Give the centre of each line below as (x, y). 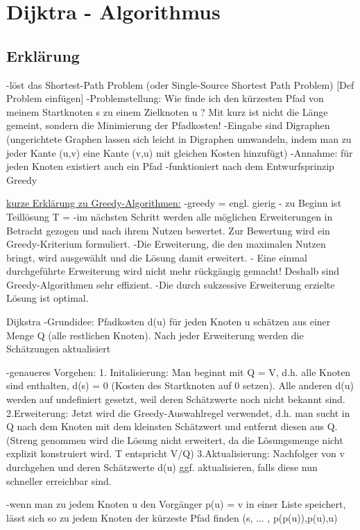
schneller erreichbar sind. (59, 480)
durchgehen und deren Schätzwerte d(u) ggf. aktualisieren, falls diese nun (162, 467)
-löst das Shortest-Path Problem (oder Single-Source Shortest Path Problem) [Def (180, 84)
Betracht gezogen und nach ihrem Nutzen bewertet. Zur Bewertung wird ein (168, 230)
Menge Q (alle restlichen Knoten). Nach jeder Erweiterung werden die (155, 335)
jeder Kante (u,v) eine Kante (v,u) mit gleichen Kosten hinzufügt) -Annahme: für (180, 152)
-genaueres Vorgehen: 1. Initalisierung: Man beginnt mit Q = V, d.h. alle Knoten (179, 371)
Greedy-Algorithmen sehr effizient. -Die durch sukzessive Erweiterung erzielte (171, 284)
